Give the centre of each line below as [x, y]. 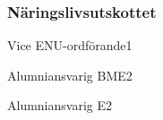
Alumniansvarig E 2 [60, 105]
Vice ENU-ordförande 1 [70, 45]
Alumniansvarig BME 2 [70, 75]
